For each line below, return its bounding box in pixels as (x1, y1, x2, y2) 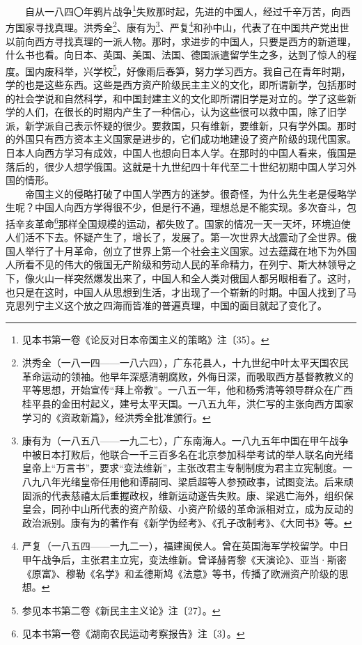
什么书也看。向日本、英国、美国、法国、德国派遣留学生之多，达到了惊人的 (6, 47, 347, 62)
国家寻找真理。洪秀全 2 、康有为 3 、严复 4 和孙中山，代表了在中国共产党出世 (15, 18, 349, 34)
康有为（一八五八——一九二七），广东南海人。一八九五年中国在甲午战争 (22, 433, 349, 448)
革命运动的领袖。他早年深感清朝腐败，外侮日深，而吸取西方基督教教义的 (22, 368, 354, 383)
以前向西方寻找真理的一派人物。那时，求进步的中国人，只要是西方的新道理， (6, 33, 356, 48)
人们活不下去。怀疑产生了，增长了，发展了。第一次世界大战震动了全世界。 (6, 230, 347, 244)
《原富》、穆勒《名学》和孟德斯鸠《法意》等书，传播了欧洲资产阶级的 (22, 566, 339, 580)
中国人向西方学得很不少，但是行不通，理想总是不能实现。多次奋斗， (34, 200, 347, 215)
